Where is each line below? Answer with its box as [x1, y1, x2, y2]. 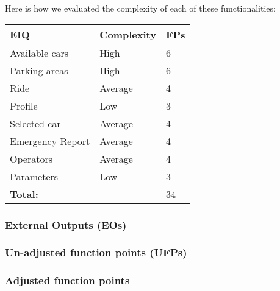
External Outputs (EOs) [5, 217, 127, 232]
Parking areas [10, 63, 68, 77]
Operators [10, 151, 52, 166]
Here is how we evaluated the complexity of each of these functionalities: [5, 2, 276, 14]
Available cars [10, 45, 69, 60]
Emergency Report [10, 133, 90, 148]
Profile [10, 98, 38, 113]
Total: [10, 186, 38, 201]
